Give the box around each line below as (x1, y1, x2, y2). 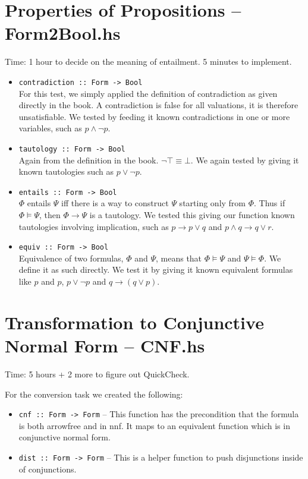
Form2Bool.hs (5, 21, 121, 45)
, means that (156, 251, 202, 264)
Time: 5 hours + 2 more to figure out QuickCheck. (5, 367, 190, 380)
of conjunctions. (18, 462, 77, 475)
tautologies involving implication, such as (18, 220, 169, 232)
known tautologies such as (18, 165, 114, 178)
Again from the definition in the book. (18, 153, 159, 166)
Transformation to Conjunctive (5, 310, 264, 334)
